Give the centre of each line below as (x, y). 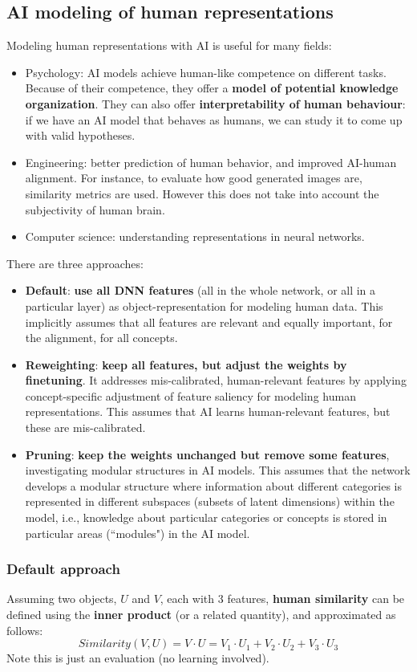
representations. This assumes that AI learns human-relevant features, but (208, 411)
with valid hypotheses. (80, 135)
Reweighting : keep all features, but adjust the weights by (186, 364)
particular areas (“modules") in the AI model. (138, 533)
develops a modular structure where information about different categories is (213, 485)
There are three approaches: (75, 263)
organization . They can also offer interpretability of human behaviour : (215, 103)
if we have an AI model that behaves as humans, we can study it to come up (214, 119)
